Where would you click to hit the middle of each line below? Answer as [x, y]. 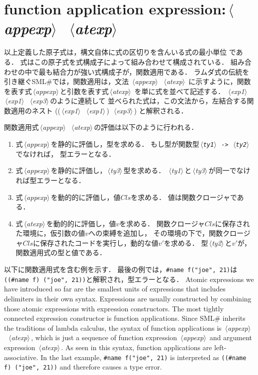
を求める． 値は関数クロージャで [184, 197]
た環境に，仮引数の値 [50, 233]
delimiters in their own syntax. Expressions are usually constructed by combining [128, 298]
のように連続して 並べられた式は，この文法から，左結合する [148, 101]
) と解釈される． [161, 110]
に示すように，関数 [220, 81]
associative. [21, 357]
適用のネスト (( [36, 110]
